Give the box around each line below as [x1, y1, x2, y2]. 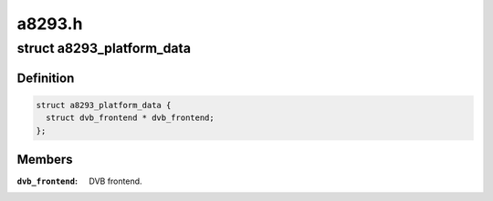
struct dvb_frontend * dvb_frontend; [46, 113, 215, 123]
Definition [16, 70, 75, 85]
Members [16, 152, 73, 167]
